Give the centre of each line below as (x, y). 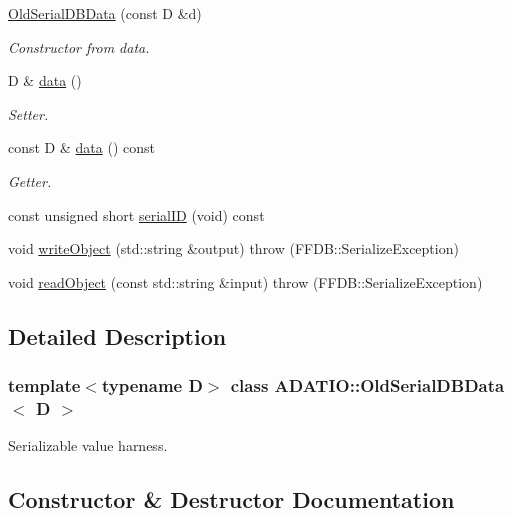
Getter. (30, 180)
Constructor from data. (79, 46)
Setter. (28, 113)
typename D (152, 385)
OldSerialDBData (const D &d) (105, 13)
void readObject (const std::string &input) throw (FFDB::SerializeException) (245, 281)
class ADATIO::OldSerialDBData (367, 385)
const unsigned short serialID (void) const (136, 214)
